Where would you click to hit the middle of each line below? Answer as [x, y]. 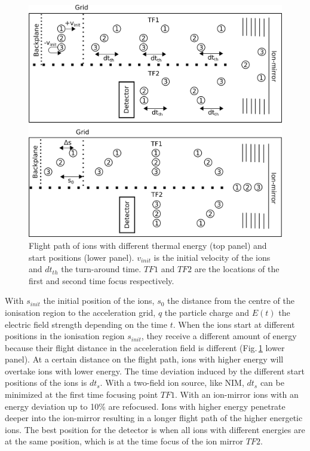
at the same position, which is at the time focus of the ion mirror [124, 441]
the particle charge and [207, 312]
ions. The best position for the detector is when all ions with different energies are [155, 429]
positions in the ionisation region [65, 336]
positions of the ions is [46, 383]
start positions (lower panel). [82, 257]
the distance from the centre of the [231, 301]
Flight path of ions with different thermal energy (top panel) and [148, 245]
